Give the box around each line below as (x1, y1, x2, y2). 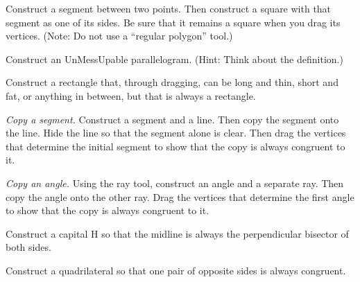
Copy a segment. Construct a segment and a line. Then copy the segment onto (6, 112, 339, 126)
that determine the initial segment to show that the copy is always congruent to (6, 139, 345, 153)
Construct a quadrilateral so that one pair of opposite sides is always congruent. (6, 263, 346, 277)
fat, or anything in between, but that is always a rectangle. (6, 88, 256, 103)
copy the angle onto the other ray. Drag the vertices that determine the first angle (6, 189, 354, 204)
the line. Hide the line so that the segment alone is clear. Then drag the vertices (6, 125, 346, 140)
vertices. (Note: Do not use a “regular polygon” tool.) (6, 28, 233, 43)
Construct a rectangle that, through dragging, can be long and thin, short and (6, 75, 338, 89)
